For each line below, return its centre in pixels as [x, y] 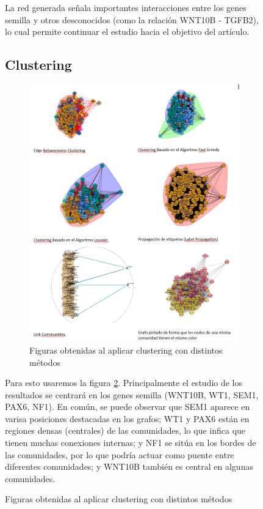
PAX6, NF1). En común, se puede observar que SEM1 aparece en [128, 407]
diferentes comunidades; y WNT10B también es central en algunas [129, 466]
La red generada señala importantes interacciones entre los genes [126, 7]
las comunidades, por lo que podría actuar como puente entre [120, 454]
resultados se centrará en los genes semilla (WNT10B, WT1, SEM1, [132, 394]
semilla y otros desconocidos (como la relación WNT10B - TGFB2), [132, 19]
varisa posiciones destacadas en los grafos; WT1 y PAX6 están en [127, 418]
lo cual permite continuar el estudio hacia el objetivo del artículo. [127, 32]
